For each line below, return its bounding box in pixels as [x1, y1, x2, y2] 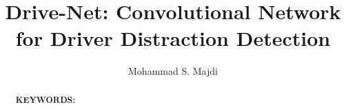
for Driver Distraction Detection [15, 24, 331, 52]
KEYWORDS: [15, 93, 76, 106]
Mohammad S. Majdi [128, 64, 218, 78]
